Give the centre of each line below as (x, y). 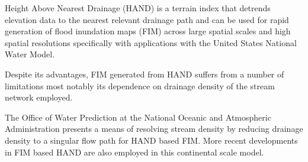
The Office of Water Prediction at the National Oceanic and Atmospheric (138, 117)
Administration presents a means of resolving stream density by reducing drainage (154, 129)
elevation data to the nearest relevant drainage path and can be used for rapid (147, 19)
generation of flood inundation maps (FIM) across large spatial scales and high (148, 31)
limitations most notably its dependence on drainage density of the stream (140, 85)
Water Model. (30, 54)
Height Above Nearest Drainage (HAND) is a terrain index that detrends (138, 8)
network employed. (39, 97)
